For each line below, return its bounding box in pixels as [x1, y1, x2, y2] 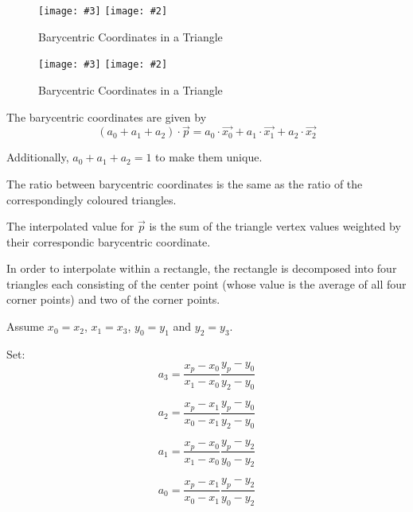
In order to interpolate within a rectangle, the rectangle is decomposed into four [6, 260, 397, 277]
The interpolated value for [6, 218, 134, 235]
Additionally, [6, 149, 69, 165]
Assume [6, 318, 45, 335]
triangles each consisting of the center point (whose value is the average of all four [6, 275, 407, 292]
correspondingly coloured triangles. [6, 191, 177, 208]
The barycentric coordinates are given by [6, 108, 207, 125]
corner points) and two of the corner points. [6, 291, 220, 308]
